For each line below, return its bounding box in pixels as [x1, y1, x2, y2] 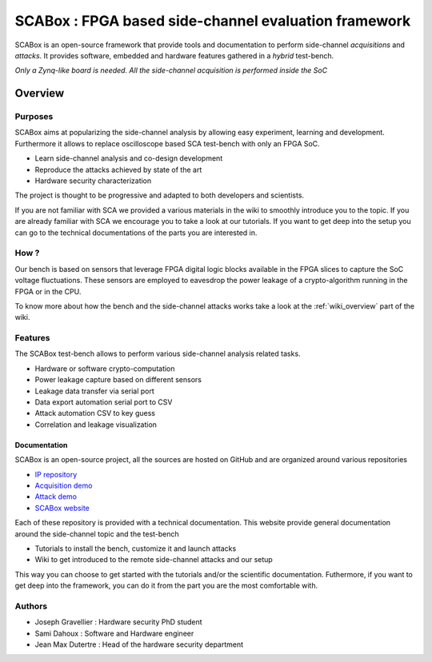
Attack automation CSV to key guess [34, 409, 156, 418]
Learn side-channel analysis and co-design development [34, 154, 223, 163]
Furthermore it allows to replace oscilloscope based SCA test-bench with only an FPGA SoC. [14, 138, 320, 148]
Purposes [14, 111, 54, 122]
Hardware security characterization [34, 176, 152, 185]
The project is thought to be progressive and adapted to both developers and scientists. [14, 190, 304, 200]
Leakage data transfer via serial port [34, 386, 155, 396]
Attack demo [34, 492, 78, 501]
